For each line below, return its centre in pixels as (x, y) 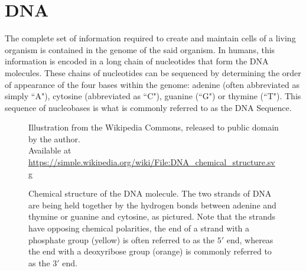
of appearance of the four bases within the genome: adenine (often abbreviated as (152, 84)
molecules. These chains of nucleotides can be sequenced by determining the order (153, 72)
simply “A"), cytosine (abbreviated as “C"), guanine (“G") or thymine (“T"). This (153, 96)
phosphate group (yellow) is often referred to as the (121, 239)
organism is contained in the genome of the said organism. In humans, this (140, 49)
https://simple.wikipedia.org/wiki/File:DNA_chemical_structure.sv (152, 162)
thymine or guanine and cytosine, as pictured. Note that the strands (152, 216)
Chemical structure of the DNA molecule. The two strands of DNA (150, 193)
